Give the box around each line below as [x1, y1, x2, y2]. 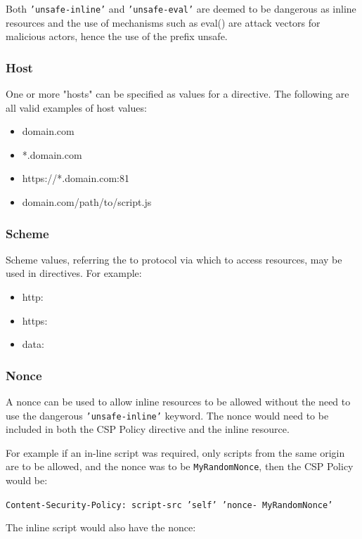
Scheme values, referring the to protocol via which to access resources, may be [6, 252, 342, 266]
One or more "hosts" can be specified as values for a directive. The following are [6, 86, 349, 101]
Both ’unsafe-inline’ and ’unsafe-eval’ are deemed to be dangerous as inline [6, 1, 356, 15]
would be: [6, 473, 48, 488]
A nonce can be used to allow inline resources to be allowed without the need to [6, 394, 351, 409]
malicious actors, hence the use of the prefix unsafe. [6, 29, 228, 44]
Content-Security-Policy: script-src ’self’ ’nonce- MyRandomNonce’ [6, 500, 333, 510]
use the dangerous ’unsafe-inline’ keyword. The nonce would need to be [6, 408, 329, 422]
